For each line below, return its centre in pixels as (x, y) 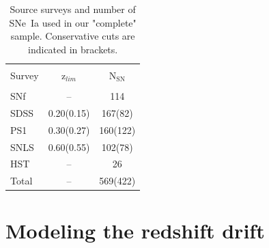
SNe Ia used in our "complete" (73, 22)
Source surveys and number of (73, 9)
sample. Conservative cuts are (73, 36)
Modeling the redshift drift (135, 231)
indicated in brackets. (73, 49)
